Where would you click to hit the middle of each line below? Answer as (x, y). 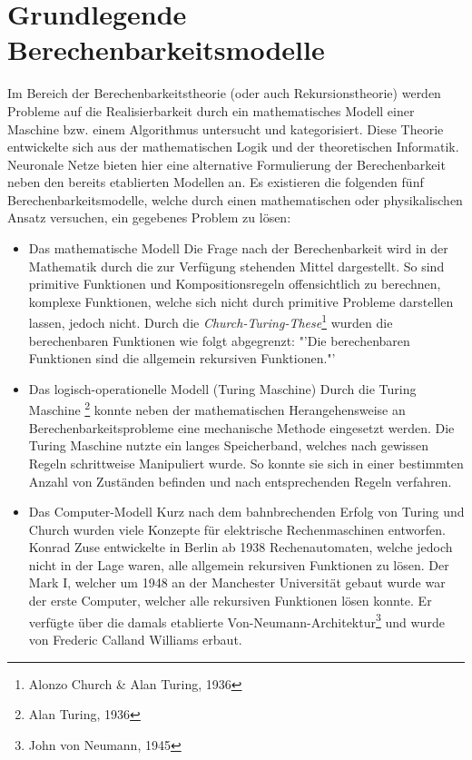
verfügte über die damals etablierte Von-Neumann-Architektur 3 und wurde (236, 620)
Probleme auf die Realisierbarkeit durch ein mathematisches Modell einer (211, 110)
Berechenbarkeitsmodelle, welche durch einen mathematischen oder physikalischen (235, 199)
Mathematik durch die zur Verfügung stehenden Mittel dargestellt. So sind (236, 266)
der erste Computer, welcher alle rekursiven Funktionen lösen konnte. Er (230, 601)
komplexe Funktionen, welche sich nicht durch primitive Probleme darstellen (241, 301)
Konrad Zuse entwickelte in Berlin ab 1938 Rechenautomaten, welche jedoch (241, 547)
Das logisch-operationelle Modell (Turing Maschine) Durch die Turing (222, 388)
